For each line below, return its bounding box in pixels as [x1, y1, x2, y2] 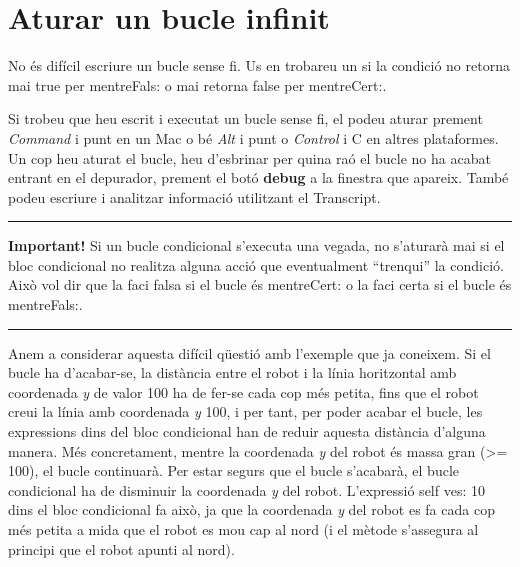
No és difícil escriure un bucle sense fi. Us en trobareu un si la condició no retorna [8, 55, 510, 76]
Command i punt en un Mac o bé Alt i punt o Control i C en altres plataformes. [8, 127, 499, 148]
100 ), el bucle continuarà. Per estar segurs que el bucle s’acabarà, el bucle [8, 460, 459, 481]
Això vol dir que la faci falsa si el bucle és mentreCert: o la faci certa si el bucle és [8, 274, 512, 295]
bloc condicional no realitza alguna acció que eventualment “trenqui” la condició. [8, 254, 504, 275]
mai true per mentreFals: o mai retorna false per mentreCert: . [8, 74, 387, 95]
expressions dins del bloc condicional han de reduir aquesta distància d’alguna [8, 421, 486, 442]
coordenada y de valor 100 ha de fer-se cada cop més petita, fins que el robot [8, 381, 479, 402]
